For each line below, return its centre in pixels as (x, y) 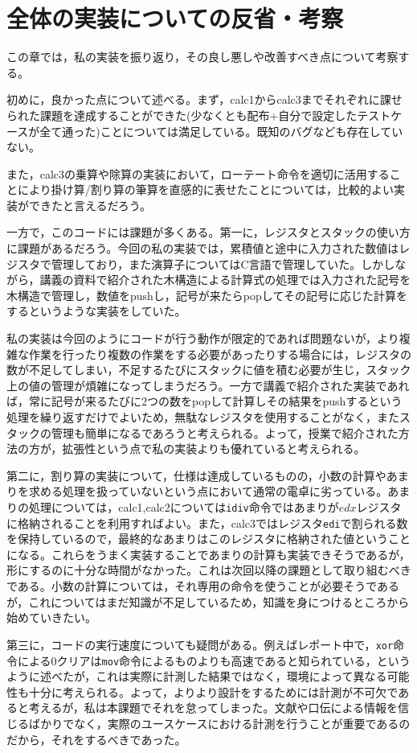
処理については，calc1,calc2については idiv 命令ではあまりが (184, 506)
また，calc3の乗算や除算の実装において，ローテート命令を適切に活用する (198, 173)
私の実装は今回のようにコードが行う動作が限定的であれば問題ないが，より (203, 338)
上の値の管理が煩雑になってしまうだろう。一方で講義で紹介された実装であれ (208, 385)
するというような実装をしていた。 (96, 311)
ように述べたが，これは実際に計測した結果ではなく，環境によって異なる (197, 676)
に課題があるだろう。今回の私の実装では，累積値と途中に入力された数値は (203, 248)
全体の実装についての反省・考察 (175, 18)
